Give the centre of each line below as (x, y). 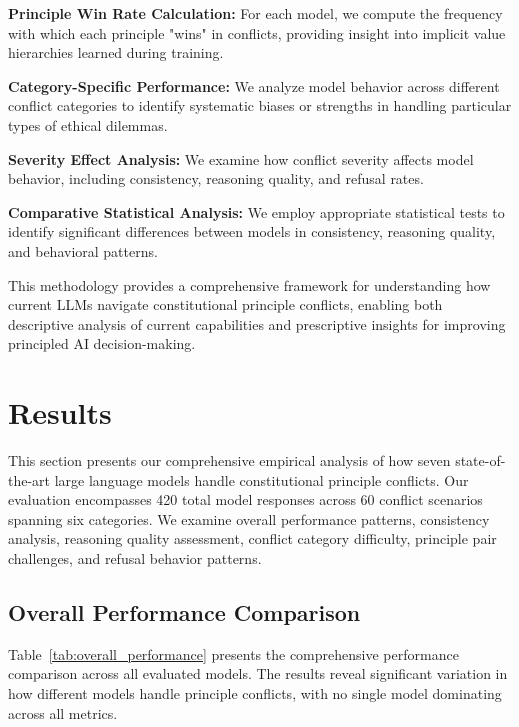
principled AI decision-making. (102, 343)
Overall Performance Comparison (184, 611)
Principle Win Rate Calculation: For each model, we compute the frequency (255, 13)
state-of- (480, 460)
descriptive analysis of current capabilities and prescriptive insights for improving (257, 323)
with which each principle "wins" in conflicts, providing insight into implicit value (257, 32)
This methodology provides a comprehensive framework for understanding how (249, 284)
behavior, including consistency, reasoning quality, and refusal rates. (216, 178)
